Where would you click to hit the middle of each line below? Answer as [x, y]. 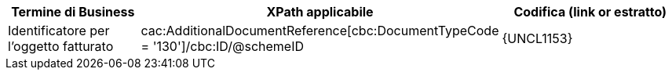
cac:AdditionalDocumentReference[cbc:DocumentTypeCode [320, 31]
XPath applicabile [320, 12]
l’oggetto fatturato [61, 46]
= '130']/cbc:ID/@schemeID [222, 46]
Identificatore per [59, 31]
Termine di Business [73, 12]
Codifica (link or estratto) [590, 12]
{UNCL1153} [537, 38]
